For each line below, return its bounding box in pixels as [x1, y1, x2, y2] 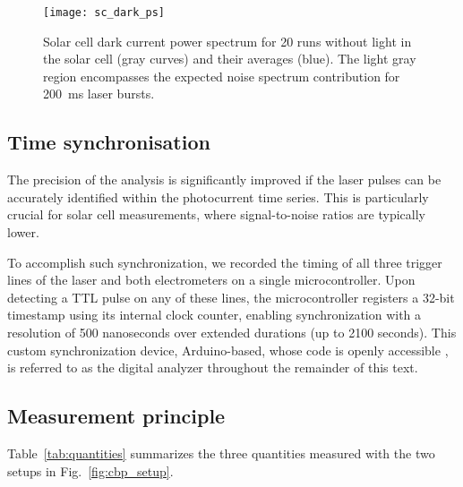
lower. [7, 223, 39, 242]
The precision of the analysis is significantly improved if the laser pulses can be [7, 170, 442, 189]
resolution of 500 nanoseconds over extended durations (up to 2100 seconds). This [7, 322, 457, 341]
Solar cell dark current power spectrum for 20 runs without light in [43, 31, 412, 50]
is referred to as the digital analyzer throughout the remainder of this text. [7, 358, 418, 377]
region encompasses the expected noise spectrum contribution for [43, 66, 400, 85]
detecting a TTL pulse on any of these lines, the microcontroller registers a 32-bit [7, 287, 455, 306]
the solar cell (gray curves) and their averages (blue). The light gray [43, 49, 416, 68]
